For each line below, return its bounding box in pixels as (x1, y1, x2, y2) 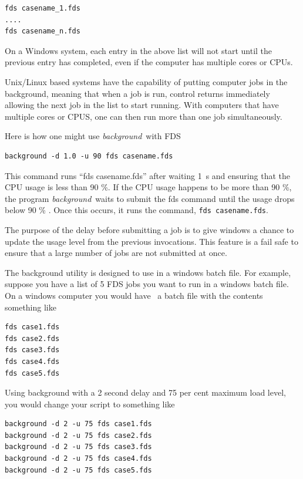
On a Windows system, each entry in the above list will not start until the (5, 44, 272, 56)
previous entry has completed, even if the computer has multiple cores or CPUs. (5, 56, 293, 68)
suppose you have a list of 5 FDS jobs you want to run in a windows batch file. (5, 278, 289, 290)
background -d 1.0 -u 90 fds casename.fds (5, 151, 173, 160)
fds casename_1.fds (5, 4, 80, 12)
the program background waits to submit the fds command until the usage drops (5, 192, 295, 204)
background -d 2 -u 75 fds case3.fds (5, 443, 152, 451)
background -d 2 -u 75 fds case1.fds (5, 420, 152, 429)
